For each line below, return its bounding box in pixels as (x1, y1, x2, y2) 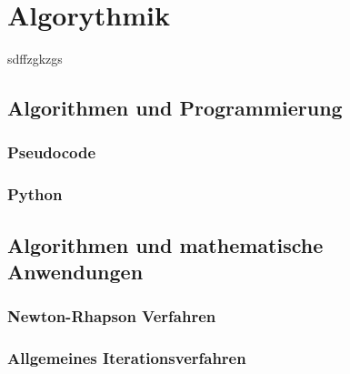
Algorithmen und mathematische (7, 230, 324, 258)
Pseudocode (7, 141, 96, 164)
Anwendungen (7, 257, 144, 285)
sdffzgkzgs (7, 49, 63, 68)
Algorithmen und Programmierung (7, 94, 343, 122)
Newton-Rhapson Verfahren (7, 305, 216, 328)
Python (7, 183, 63, 206)
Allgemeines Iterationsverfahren (7, 347, 246, 369)
